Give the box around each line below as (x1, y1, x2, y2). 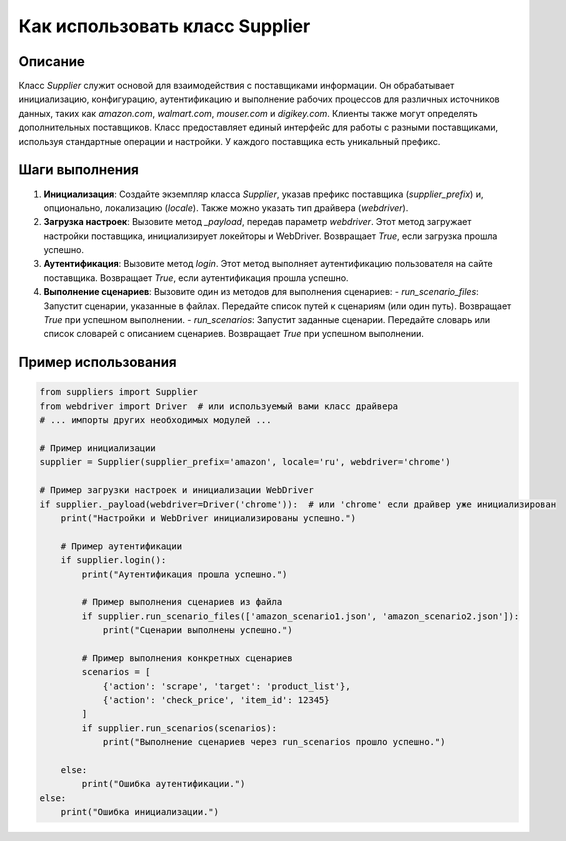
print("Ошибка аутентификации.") (81, 778, 246, 790)
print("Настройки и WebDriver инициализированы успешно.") (60, 512, 357, 524)
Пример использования (18, 354, 177, 371)
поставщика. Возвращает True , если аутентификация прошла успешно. (43, 271, 349, 284)
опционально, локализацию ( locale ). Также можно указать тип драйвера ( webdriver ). (43, 201, 409, 214)
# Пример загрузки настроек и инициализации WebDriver (39, 485, 314, 496)
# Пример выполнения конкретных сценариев (81, 652, 294, 664)
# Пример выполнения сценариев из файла (81, 596, 283, 608)
